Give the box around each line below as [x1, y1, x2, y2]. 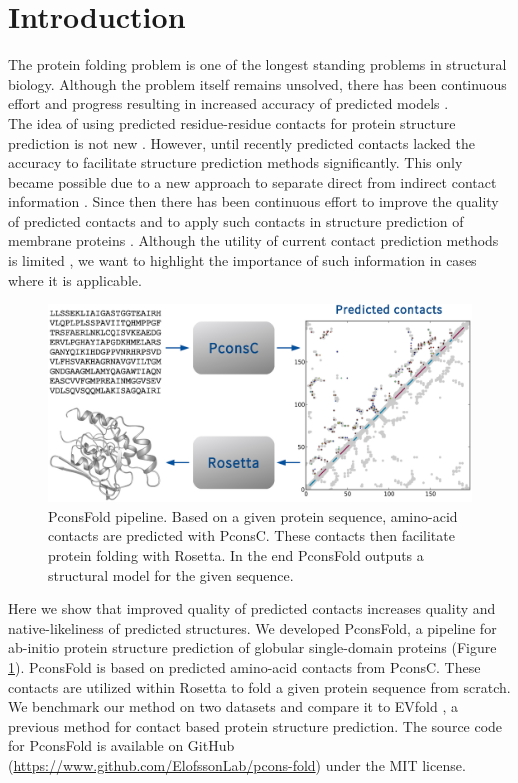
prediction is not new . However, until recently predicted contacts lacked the [8, 132, 475, 153]
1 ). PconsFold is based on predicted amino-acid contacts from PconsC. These [8, 656, 481, 677]
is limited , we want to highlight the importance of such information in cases [8, 250, 477, 271]
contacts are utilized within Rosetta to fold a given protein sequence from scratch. [8, 676, 511, 697]
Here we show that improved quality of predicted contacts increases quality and [8, 598, 496, 619]
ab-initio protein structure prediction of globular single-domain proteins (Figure [8, 637, 497, 658]
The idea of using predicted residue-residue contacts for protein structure [8, 112, 456, 133]
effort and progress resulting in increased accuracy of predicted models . [8, 93, 449, 114]
